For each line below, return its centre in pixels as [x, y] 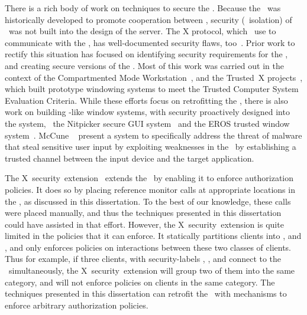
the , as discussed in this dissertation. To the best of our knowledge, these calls [148, 201]
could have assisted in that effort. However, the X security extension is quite [144, 224]
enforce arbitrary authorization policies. [77, 305]
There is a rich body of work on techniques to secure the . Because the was [143, 8]
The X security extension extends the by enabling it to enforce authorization [149, 178]
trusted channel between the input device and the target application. [130, 158]
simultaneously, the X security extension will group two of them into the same [152, 270]
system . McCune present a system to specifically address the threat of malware [153, 135]
